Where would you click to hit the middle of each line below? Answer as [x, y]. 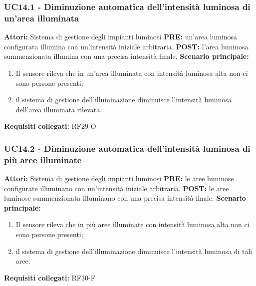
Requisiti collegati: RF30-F [50, 277]
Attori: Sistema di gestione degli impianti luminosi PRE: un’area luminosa [121, 37]
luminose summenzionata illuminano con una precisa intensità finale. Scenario [125, 198]
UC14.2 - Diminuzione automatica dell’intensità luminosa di [127, 148]
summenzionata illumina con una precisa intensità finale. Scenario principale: [127, 56]
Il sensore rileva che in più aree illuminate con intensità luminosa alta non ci [132, 224]
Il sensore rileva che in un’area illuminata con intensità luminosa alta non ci [132, 73]
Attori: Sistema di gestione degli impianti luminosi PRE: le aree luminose [119, 178]
